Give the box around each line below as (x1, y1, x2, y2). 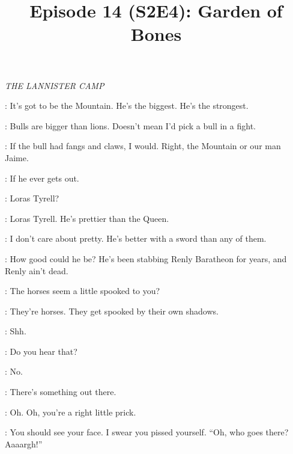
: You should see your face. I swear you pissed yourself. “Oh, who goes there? (5, 426, 289, 438)
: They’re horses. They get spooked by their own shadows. (5, 304, 219, 317)
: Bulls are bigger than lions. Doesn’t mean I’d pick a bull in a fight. (5, 119, 256, 132)
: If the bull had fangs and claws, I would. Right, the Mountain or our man (5, 140, 281, 152)
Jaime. (5, 151, 29, 164)
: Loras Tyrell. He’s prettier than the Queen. (5, 212, 169, 224)
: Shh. (5, 325, 26, 337)
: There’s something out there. (5, 385, 116, 398)
